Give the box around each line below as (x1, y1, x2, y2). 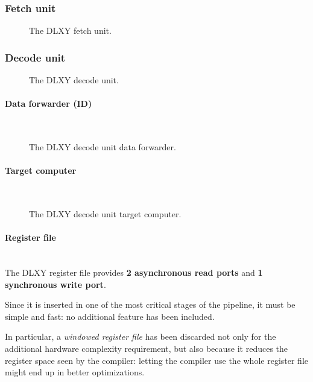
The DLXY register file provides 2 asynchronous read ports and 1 (5, 266, 263, 278)
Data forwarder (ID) (5, 97, 92, 110)
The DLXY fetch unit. (29, 24, 112, 37)
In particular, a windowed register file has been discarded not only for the (5, 330, 276, 343)
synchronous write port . (5, 278, 106, 290)
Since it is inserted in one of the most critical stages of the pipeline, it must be (5, 298, 296, 311)
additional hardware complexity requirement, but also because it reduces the (5, 342, 288, 354)
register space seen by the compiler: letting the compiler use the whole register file (5, 354, 308, 366)
